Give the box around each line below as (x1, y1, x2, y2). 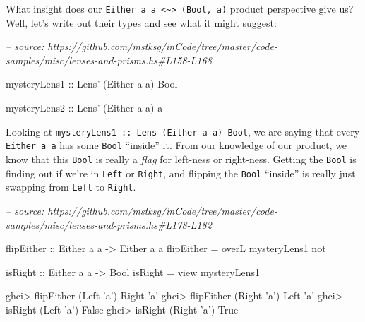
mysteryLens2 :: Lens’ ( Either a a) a (6, 100, 163, 115)
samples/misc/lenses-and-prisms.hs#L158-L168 (6, 52, 212, 67)
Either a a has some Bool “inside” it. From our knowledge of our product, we (6, 138, 347, 153)
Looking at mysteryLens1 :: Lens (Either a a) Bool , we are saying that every (6, 124, 360, 138)
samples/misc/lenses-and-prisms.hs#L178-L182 (6, 217, 212, 232)
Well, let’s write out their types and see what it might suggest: (6, 15, 277, 30)
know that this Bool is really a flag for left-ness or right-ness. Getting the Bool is (6, 151, 357, 166)
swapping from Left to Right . (6, 179, 136, 194)
